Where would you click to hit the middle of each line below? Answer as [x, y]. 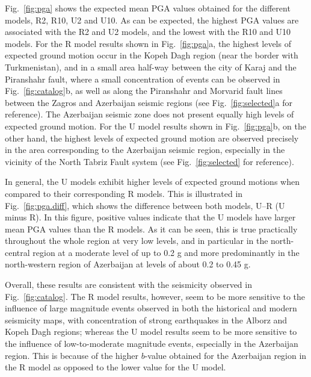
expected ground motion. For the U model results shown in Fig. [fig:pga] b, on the [155, 126]
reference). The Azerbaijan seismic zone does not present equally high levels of [149, 114]
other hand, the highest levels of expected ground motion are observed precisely [152, 138]
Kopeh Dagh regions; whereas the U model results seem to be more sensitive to [151, 332]
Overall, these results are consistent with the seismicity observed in [128, 285]
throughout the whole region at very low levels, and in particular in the [137, 241]
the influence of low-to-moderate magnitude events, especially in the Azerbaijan [152, 344]
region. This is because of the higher [72, 355]
